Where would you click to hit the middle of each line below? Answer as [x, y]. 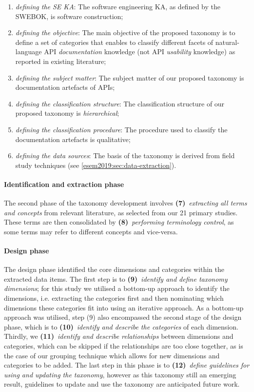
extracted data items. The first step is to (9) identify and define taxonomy [116, 279]
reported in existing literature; [61, 61]
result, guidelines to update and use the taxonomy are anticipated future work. [122, 384]
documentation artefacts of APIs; [65, 87]
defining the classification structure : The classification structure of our [120, 103]
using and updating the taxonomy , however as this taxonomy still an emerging [120, 374]
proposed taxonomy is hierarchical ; [67, 113]
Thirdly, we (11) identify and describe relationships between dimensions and [119, 336]
